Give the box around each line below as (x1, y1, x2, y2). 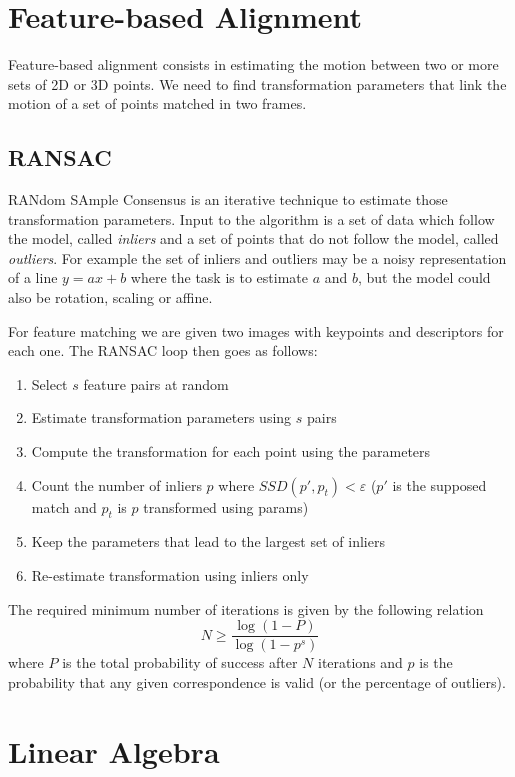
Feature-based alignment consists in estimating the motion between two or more (8, 54, 499, 75)
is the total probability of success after (62, 652, 298, 673)
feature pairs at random (83, 373, 229, 394)
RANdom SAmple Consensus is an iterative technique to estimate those (8, 189, 448, 210)
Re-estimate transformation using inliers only (31, 565, 309, 586)
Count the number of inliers (31, 474, 202, 495)
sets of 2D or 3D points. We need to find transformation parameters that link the (8, 73, 507, 94)
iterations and (317, 652, 403, 673)
